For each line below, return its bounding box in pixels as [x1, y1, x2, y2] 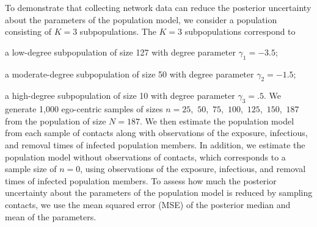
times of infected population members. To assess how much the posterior [5, 174, 277, 187]
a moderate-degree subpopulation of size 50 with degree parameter [5, 67, 254, 80]
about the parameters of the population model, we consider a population [5, 13, 277, 26]
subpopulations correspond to [184, 25, 296, 38]
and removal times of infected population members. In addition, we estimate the [5, 138, 305, 151]
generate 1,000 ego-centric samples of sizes [5, 103, 163, 115]
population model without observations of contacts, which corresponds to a [5, 150, 286, 163]
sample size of [5, 162, 57, 175]
